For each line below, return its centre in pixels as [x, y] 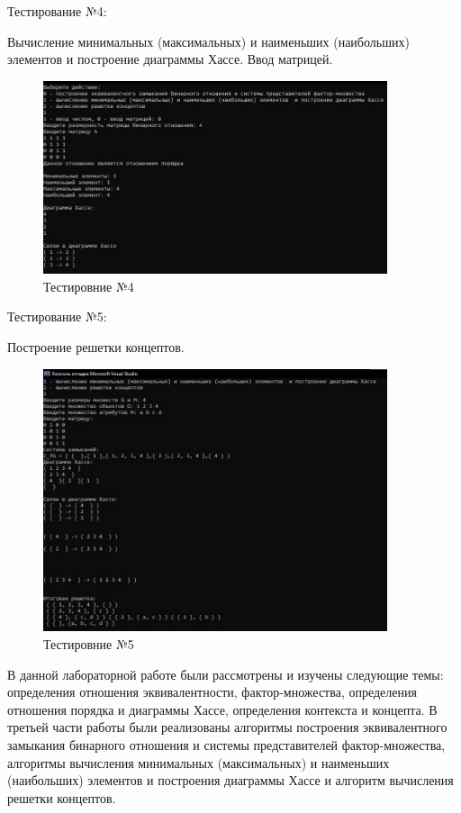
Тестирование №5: [57, 316]
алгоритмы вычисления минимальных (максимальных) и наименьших [199, 762]
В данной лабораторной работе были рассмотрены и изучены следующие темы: [226, 674]
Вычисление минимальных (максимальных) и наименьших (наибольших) [208, 41]
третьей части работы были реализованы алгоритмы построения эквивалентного [227, 727]
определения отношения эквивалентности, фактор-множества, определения [212, 692]
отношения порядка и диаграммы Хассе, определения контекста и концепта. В [222, 709]
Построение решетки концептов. [96, 346]
